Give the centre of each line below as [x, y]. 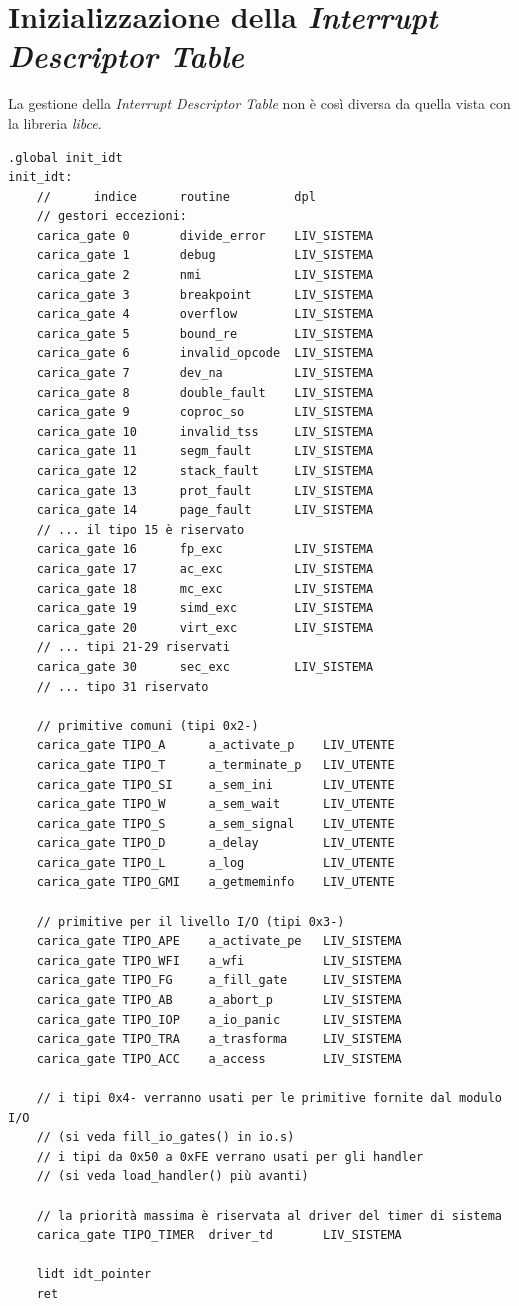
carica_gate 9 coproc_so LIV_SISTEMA [205, 412]
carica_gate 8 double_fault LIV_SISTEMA [205, 392]
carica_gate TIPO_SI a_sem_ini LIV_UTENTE [215, 784]
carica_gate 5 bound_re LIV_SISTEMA [205, 333]
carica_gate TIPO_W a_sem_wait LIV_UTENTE [215, 804]
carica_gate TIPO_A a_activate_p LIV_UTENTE [215, 745]
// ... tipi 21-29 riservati [133, 647]
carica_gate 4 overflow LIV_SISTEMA [205, 314]
